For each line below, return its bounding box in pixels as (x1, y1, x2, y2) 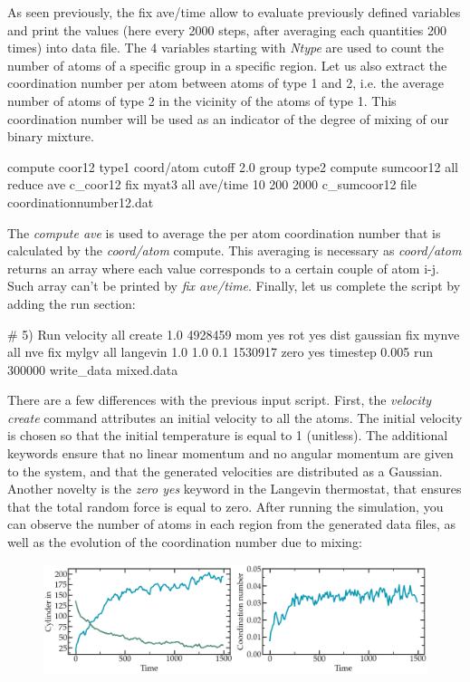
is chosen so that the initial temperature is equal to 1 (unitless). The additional (7, 426, 448, 445)
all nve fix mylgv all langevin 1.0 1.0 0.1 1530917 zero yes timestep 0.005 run (7, 342, 433, 361)
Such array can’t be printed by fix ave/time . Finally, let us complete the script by (7, 276, 461, 295)
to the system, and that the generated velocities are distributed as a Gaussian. (7, 461, 443, 480)
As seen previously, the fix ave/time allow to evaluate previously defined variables (7, 3, 461, 21)
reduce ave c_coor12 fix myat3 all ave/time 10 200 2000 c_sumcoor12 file (7, 175, 417, 194)
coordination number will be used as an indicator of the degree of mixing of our (7, 109, 449, 128)
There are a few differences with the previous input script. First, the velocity (7, 390, 432, 409)
